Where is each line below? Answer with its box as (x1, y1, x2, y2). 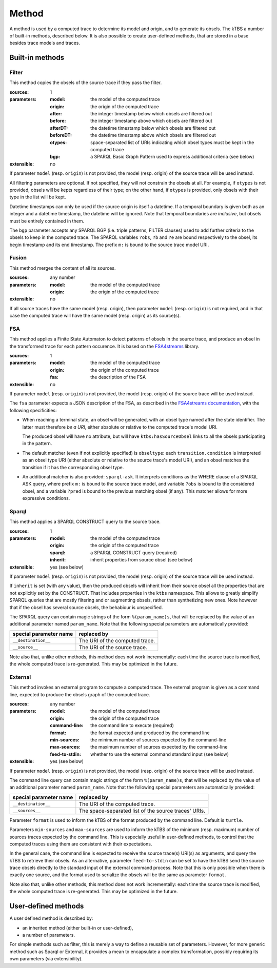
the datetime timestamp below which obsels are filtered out (90, 125, 216, 131)
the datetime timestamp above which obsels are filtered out (90, 132, 216, 138)
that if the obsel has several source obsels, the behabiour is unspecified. (9, 604, 163, 610)
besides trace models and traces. (9, 40, 81, 46)
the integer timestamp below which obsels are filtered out (90, 111, 212, 117)
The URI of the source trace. (78, 643, 147, 651)
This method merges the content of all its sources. (9, 265, 116, 271)
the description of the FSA (90, 374, 146, 380)
